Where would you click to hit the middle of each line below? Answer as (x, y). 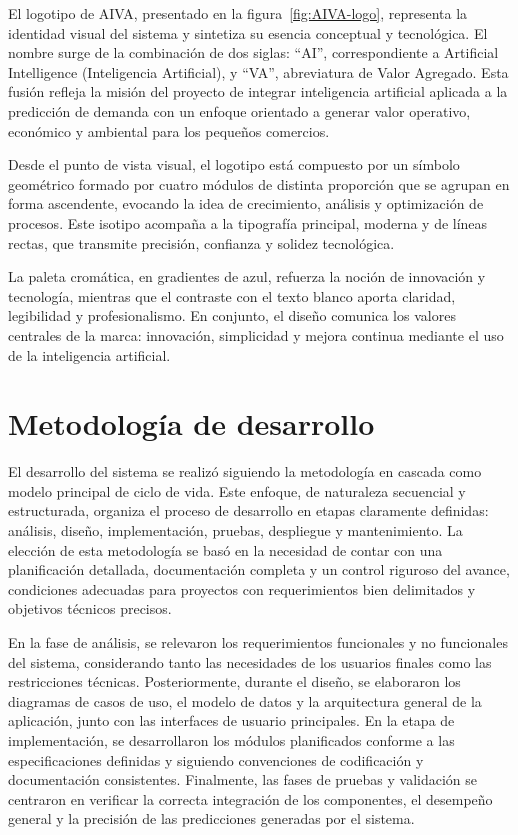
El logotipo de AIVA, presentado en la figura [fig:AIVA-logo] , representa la (238, 13)
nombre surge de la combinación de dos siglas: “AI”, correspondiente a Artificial (253, 52)
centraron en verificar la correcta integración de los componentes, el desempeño (250, 798)
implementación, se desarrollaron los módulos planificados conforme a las (231, 739)
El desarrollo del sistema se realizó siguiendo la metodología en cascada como (245, 471)
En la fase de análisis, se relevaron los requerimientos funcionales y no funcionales (258, 641)
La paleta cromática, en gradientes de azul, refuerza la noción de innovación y (247, 276)
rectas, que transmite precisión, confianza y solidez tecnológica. (201, 242)
